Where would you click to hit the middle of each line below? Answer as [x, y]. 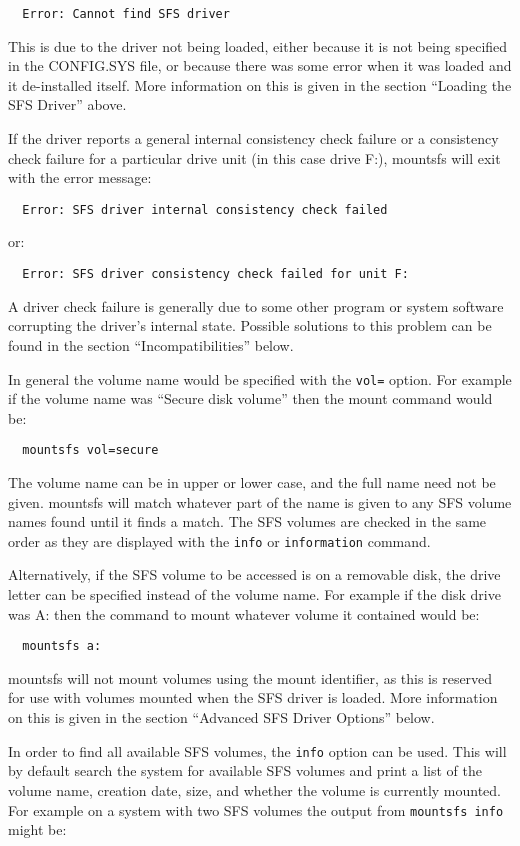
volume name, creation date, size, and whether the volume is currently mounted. [255, 789]
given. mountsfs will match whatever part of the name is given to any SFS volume [260, 501]
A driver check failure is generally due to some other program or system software [256, 305]
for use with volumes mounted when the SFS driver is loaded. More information [253, 697]
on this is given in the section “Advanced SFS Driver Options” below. [221, 717]
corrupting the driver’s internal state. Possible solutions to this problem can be [250, 325]
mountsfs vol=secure [90, 450]
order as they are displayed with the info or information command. [219, 540]
